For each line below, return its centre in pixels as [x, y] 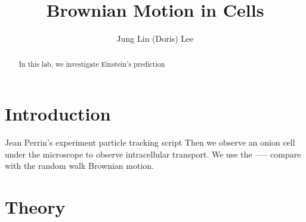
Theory [35, 207]
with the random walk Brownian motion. [79, 166]
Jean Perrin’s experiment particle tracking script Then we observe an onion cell [150, 142]
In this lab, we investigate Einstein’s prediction [92, 64]
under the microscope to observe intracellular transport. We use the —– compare [153, 154]
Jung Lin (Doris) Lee [155, 38]
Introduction [58, 114]
